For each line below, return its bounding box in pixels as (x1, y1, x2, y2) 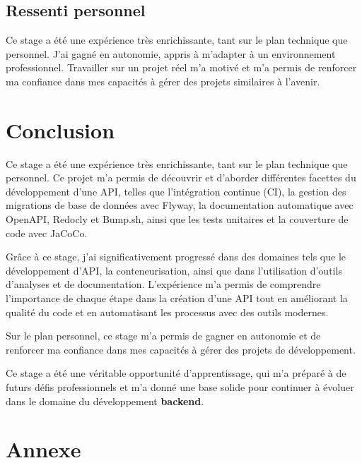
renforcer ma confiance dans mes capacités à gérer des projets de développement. (6, 342, 356, 356)
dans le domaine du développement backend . (6, 393, 204, 408)
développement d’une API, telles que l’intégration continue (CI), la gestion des (6, 184, 346, 198)
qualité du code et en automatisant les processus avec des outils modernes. (6, 304, 329, 319)
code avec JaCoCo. (6, 225, 88, 240)
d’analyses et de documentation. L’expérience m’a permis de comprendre (6, 277, 321, 291)
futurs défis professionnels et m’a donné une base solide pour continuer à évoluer (6, 380, 354, 395)
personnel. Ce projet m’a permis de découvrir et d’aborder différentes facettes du (6, 170, 356, 185)
